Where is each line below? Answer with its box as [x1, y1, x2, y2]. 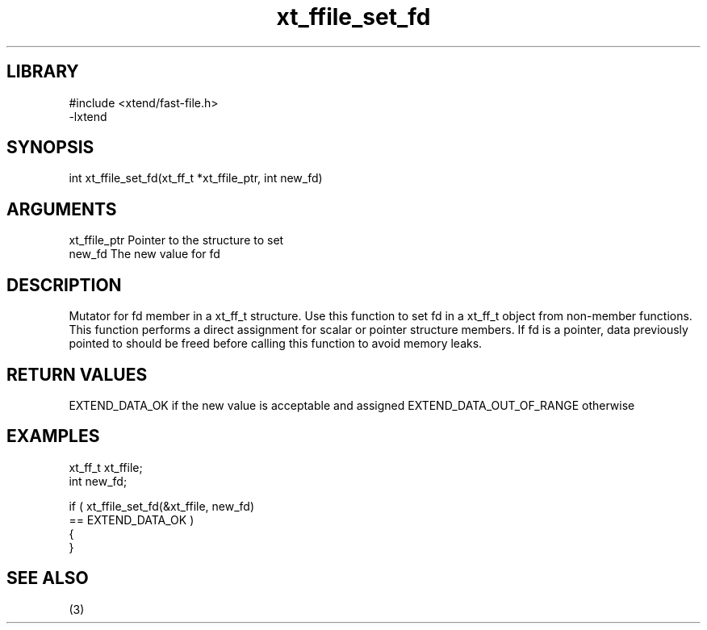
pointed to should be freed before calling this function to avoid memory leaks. [69, 336, 483, 351]
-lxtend [69, 109, 107, 123]
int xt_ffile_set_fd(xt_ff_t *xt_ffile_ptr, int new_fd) [69, 171, 323, 186]
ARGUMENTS [6, 198, 117, 219]
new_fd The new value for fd [69, 247, 220, 261]
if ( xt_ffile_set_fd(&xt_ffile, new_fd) [69, 499, 255, 513]
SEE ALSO [6, 568, 89, 589]
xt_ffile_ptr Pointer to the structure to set [69, 233, 284, 248]
